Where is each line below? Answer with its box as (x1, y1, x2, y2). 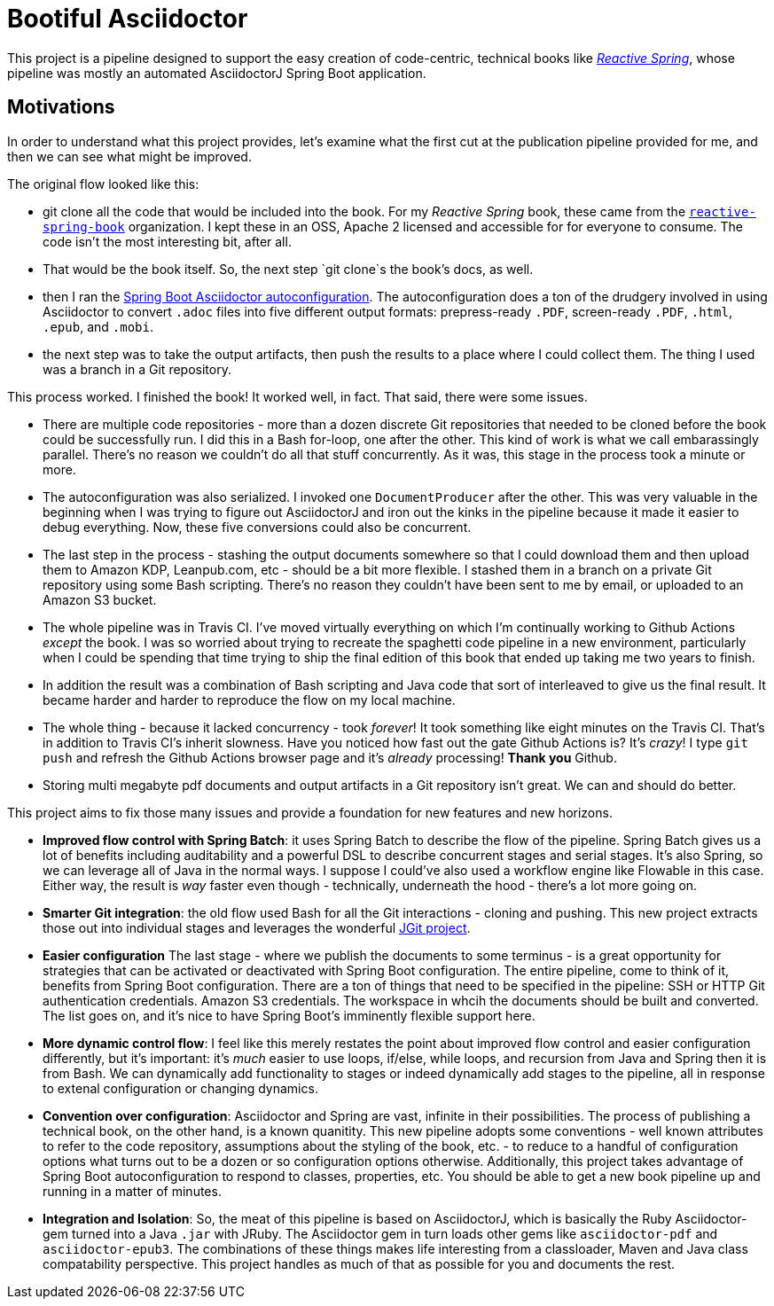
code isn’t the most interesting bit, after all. (43, 233, 292, 249)
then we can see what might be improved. (7, 148, 252, 164)
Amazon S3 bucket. (43, 591, 157, 607)
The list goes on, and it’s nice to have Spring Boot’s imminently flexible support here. (43, 1007, 536, 1023)
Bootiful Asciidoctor (7, 4, 248, 34)
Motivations (7, 96, 115, 119)
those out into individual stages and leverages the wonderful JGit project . (43, 919, 471, 935)
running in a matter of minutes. (43, 1183, 222, 1199)
